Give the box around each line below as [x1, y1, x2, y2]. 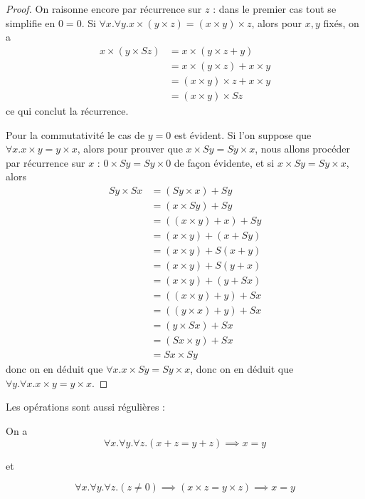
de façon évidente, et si [174, 155, 275, 170]
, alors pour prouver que [77, 141, 183, 156]
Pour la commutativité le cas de [6, 127, 145, 142]
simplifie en [6, 15, 55, 30]
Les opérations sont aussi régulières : [6, 399, 165, 414]
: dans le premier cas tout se [213, 1, 337, 16]
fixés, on [323, 15, 359, 30]
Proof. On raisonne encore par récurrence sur [6, 1, 202, 16]
